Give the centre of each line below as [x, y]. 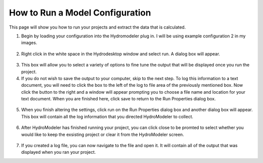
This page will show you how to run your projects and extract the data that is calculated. [97, 27]
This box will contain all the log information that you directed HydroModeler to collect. [107, 116]
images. [29, 43]
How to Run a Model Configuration [80, 13]
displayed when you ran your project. [58, 152]
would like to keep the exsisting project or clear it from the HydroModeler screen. [103, 134]
